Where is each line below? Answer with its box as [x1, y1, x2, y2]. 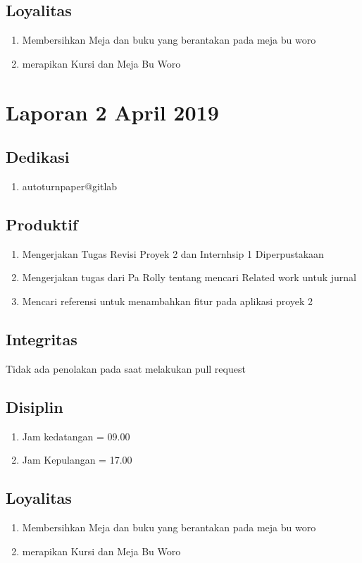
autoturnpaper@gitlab [22, 178, 118, 193]
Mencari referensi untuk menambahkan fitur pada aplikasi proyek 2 [22, 293, 313, 308]
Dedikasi [6, 146, 70, 168]
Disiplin [6, 395, 63, 417]
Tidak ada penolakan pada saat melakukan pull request [6, 361, 246, 376]
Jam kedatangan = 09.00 [22, 428, 130, 443]
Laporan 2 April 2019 [6, 97, 219, 126]
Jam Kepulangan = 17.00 [22, 452, 132, 467]
